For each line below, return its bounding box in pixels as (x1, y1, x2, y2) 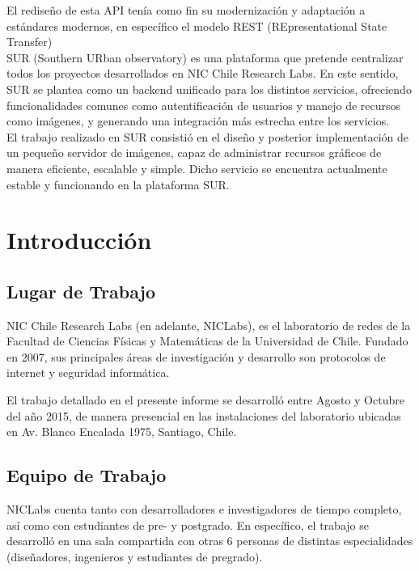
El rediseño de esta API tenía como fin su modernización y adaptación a (6, 2, 366, 18)
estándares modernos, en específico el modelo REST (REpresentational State (6, 17, 387, 34)
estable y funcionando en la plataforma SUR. (6, 176, 230, 192)
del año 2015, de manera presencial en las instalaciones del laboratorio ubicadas (6, 407, 401, 424)
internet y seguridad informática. (6, 364, 170, 381)
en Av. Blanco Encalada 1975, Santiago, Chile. (6, 423, 237, 440)
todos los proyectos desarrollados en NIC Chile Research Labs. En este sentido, (6, 65, 399, 82)
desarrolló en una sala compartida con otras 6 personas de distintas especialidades (6, 532, 413, 549)
